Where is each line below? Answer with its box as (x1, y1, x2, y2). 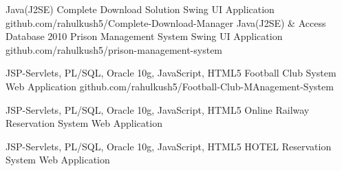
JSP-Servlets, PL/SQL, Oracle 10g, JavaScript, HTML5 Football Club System (6, 66, 336, 80)
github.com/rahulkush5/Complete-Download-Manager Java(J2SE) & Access (6, 15, 326, 30)
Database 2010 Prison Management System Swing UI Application (6, 29, 283, 43)
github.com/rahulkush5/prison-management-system (6, 42, 223, 57)
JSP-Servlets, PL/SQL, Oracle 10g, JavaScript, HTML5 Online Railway (6, 102, 310, 117)
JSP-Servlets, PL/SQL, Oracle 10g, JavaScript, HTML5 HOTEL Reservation (6, 139, 332, 153)
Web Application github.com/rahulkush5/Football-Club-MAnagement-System (6, 79, 334, 93)
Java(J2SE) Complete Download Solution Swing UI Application (6, 2, 275, 16)
